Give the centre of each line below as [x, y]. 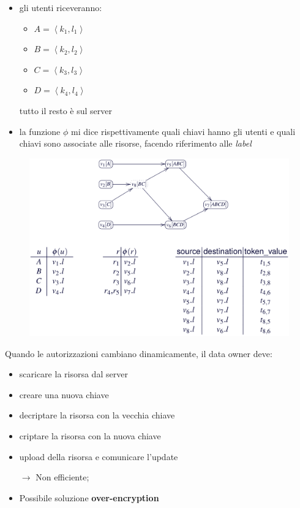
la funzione [40, 131]
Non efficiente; [62, 477]
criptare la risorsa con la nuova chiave [90, 435]
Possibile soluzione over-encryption [89, 497]
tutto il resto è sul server [66, 110]
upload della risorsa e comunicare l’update [99, 456]
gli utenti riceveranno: [61, 7]
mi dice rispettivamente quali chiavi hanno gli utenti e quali [183, 131]
